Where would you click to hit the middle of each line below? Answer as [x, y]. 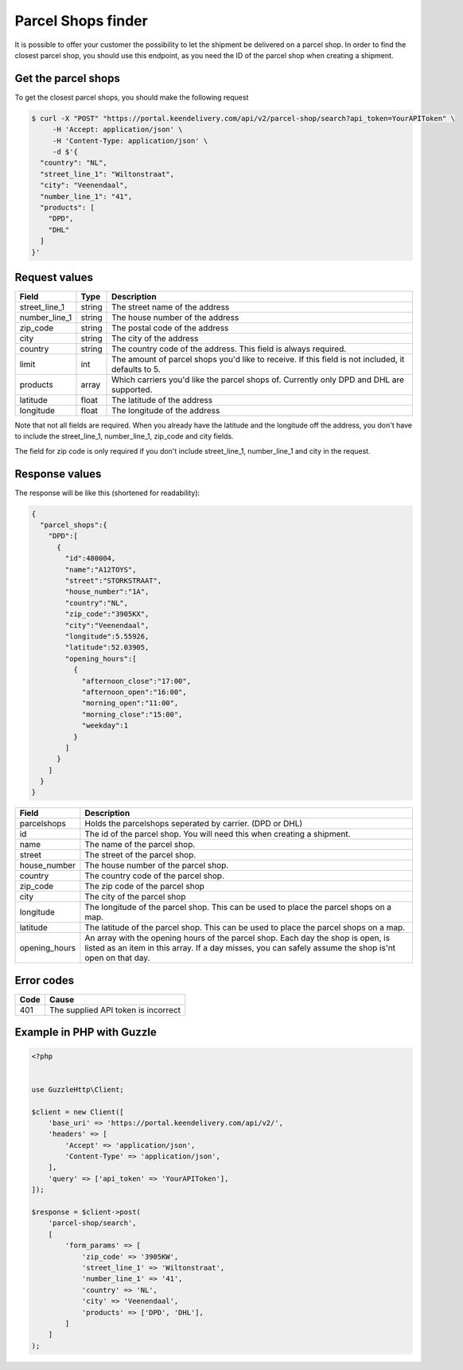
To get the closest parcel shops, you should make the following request [132, 97]
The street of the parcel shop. [140, 855]
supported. [132, 390]
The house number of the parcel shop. [157, 865]
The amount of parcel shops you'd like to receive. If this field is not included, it [258, 360]
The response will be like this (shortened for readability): [107, 493]
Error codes [45, 980]
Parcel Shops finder [82, 21]
